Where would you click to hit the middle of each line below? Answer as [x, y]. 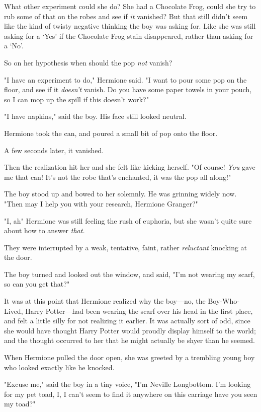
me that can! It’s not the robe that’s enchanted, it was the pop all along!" [118, 177]
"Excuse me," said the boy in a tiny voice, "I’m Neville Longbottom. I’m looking [127, 384]
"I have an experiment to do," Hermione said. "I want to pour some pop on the [125, 79]
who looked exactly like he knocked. [59, 367]
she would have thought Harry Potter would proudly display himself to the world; [130, 330]
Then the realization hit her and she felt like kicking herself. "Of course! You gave [130, 167]
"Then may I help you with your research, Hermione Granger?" [101, 203]
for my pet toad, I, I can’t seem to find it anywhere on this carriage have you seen [131, 394]
